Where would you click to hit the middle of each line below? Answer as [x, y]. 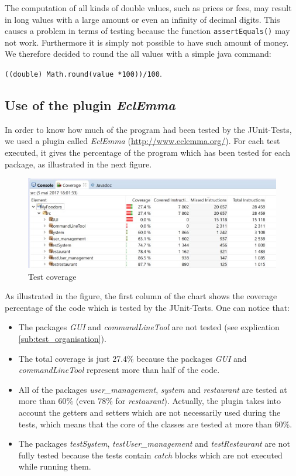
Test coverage [52, 276]
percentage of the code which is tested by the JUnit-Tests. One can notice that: [147, 307]
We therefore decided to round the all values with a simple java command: [138, 54]
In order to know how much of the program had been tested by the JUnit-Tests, [148, 129]
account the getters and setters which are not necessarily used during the [149, 412]
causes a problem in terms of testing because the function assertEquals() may [147, 31]
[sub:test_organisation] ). [62, 338]
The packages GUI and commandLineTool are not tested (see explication [149, 327]
